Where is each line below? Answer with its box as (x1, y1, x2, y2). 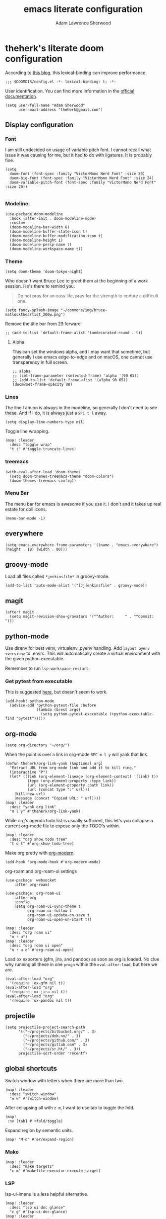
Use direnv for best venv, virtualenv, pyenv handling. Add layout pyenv (5, 645, 150, 651)
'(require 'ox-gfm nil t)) (9, 981, 65, 986)
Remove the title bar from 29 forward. (5, 321, 82, 327)
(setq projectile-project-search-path (5, 1025, 85, 1030)
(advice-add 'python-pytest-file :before (9, 703, 97, 708)
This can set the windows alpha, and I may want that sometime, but (12, 348, 150, 354)
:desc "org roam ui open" (9, 943, 63, 948)
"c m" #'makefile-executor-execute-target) (9, 1168, 101, 1174)
